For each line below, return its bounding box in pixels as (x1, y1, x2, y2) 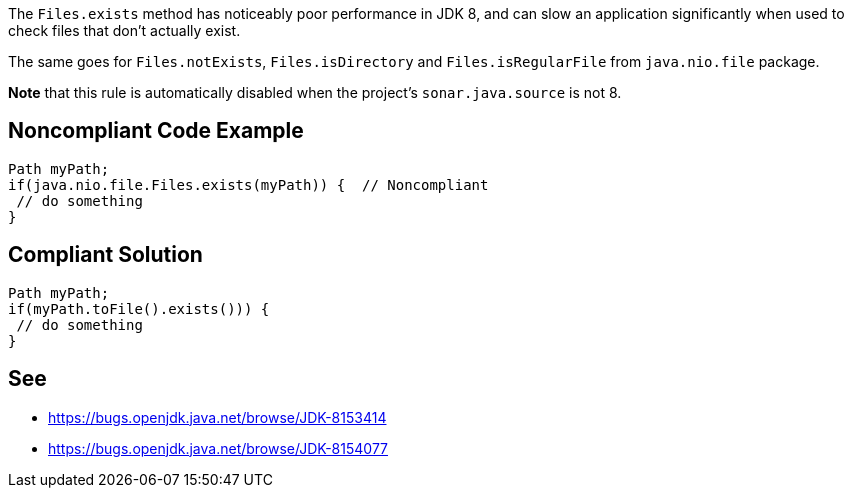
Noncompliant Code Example (8, 118, 304, 144)
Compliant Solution (8, 242, 203, 268)
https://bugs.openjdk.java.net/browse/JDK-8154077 (48, 439, 389, 457)
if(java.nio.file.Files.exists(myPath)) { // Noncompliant (8, 176, 489, 193)
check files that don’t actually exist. (8, 22, 241, 39)
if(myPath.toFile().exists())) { (8, 300, 270, 317)
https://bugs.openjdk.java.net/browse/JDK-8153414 (48, 408, 387, 426)
